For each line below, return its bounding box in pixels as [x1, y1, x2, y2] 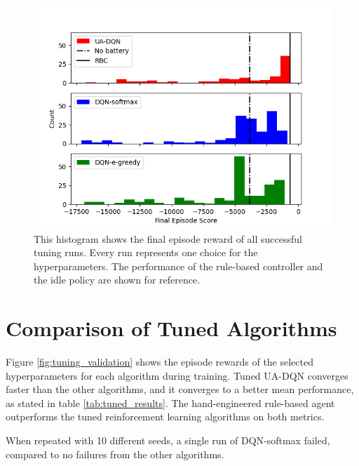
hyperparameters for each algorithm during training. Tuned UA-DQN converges [6, 368, 348, 382]
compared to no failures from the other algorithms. [6, 446, 224, 461]
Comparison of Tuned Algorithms [6, 314, 337, 342]
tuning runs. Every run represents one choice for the [34, 245, 258, 260]
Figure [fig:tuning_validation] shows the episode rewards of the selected [6, 354, 313, 369]
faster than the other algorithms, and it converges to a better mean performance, [6, 382, 354, 397]
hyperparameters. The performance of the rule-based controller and [34, 258, 323, 273]
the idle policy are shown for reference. [34, 272, 201, 287]
